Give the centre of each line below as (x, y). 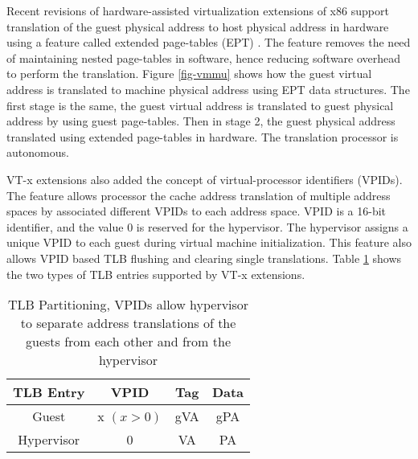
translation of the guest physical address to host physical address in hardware (198, 26)
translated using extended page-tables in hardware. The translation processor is (203, 136)
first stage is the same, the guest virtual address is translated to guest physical (200, 105)
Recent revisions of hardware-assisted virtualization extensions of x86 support (198, 10)
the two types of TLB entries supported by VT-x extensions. (156, 274)
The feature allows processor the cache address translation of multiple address (199, 195)
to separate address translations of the (128, 323)
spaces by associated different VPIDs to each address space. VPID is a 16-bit (197, 211)
